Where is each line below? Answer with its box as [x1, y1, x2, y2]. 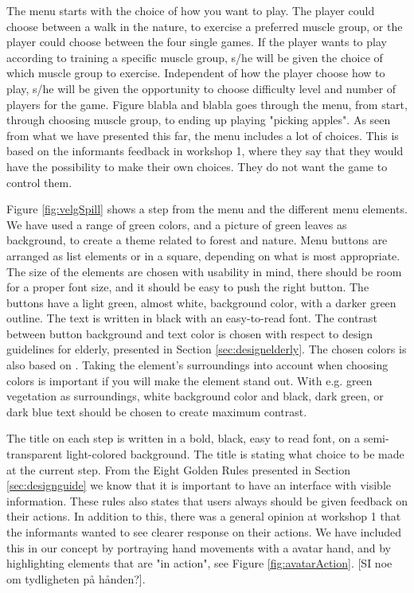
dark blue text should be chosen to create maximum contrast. [6, 403, 307, 419]
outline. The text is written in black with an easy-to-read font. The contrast [6, 310, 377, 326]
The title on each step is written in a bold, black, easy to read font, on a [6, 430, 361, 447]
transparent [6, 446, 63, 462]
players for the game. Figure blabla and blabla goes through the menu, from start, [6, 96, 408, 112]
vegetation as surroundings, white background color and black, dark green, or [6, 388, 384, 404]
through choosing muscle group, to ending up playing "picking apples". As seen [6, 111, 391, 128]
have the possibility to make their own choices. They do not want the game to [6, 158, 388, 174]
